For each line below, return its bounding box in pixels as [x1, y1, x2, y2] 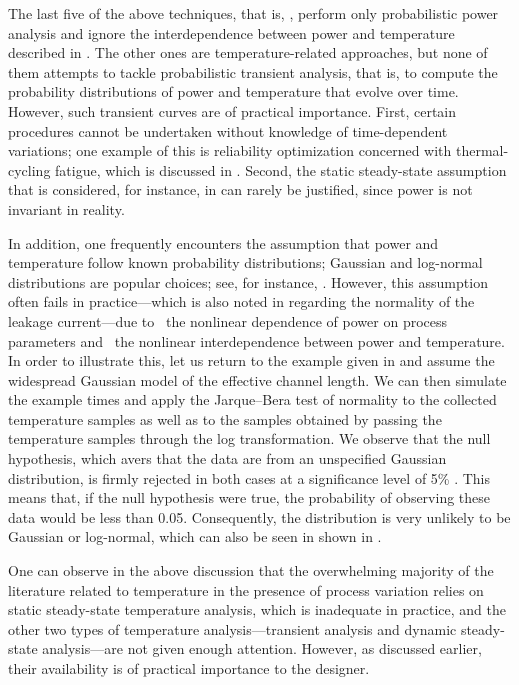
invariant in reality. [8, 198, 125, 219]
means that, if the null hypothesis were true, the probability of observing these [8, 487, 491, 508]
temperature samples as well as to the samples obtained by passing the [8, 408, 442, 429]
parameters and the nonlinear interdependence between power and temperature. [8, 330, 505, 351]
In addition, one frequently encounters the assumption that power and [8, 232, 439, 253]
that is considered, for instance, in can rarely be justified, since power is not [8, 179, 473, 200]
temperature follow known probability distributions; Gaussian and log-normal [8, 252, 483, 273]
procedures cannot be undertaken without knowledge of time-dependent [8, 120, 448, 141]
